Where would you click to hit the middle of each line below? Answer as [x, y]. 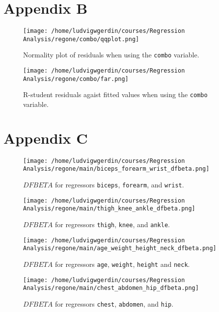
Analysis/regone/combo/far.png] [76, 79]
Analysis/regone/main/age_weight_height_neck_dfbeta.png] [120, 248]
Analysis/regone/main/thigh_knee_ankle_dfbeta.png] [109, 209]
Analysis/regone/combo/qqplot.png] [81, 39]
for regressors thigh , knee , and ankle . [112, 224]
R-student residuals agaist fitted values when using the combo [115, 94]
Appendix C [46, 138]
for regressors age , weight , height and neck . [122, 264]
